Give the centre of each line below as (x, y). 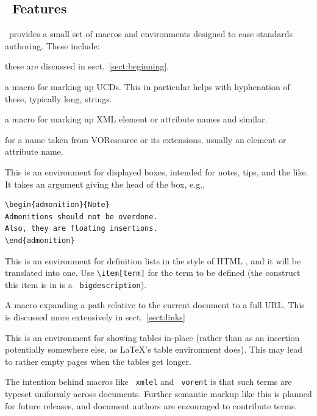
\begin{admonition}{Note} (57, 205)
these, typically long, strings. (59, 98)
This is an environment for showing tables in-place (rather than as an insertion (152, 337)
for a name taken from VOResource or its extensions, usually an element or (146, 139)
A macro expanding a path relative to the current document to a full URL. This (155, 305)
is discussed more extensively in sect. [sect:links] (95, 317)
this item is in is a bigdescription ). (76, 284)
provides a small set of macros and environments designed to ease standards (151, 34)
